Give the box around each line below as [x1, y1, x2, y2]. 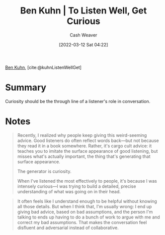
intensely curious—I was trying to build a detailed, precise [17, 183, 136, 189]
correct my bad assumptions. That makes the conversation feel [17, 219, 147, 225]
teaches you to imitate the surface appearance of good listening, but [17, 148, 158, 154]
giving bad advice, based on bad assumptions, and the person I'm [17, 209, 153, 215]
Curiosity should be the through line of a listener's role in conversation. [5, 98, 151, 104]
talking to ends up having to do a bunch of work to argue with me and [17, 214, 160, 220]
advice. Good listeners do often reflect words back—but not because [17, 137, 159, 143]
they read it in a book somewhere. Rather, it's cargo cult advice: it [17, 142, 152, 149]
